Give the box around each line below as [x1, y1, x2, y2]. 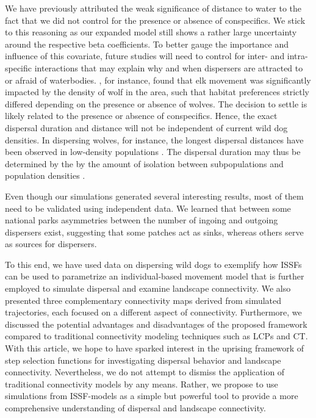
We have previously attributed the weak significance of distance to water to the [5, 2, 302, 14]
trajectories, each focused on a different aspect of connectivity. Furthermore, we [5, 306, 302, 319]
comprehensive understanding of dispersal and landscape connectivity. [5, 402, 266, 414]
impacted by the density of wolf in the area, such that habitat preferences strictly [5, 85, 310, 98]
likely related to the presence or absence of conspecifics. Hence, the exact [5, 109, 278, 122]
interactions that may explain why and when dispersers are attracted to [34, 61, 303, 74]
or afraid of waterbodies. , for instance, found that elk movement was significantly [5, 73, 311, 86]
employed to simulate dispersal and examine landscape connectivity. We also [5, 282, 291, 295]
